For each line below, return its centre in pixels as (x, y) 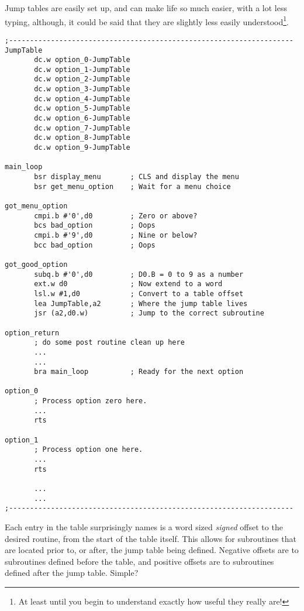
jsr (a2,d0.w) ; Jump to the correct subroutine (149, 313)
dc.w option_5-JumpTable (82, 109)
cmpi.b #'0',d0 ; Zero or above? (116, 216)
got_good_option (36, 264)
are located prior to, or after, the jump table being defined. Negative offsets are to (152, 550)
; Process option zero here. (91, 401)
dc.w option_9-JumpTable (82, 148)
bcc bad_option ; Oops (95, 245)
